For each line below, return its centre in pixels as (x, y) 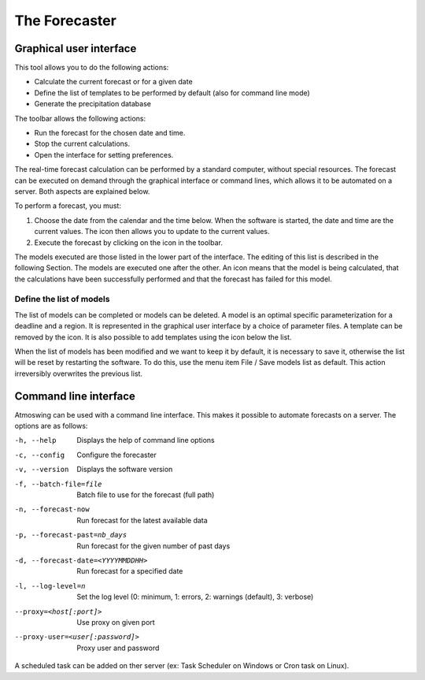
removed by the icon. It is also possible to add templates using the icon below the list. (153, 337)
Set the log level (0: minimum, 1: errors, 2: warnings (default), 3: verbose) (195, 597)
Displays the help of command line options (146, 440)
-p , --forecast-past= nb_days (71, 535)
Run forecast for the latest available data (142, 520)
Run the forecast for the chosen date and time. (110, 133)
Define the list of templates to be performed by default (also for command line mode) (172, 93)
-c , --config (40, 455)
